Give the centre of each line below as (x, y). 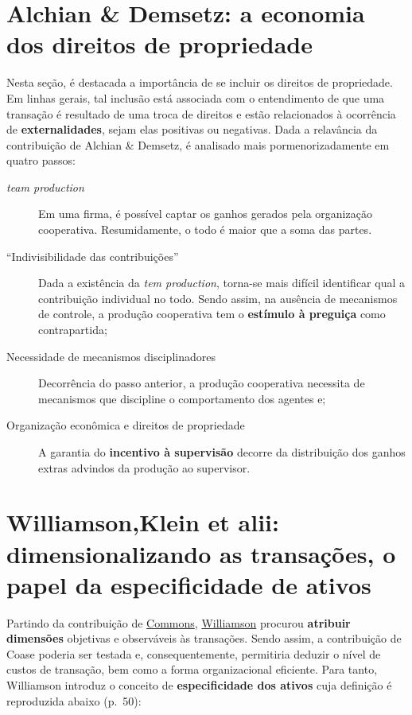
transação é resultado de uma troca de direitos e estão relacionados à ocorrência (201, 113)
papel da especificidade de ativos (189, 584)
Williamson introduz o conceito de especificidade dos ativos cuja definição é (199, 685)
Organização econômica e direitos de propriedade (126, 425)
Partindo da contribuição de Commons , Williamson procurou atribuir (179, 622)
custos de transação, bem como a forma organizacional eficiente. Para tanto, (192, 669)
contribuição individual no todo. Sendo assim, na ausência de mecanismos (218, 298)
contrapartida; (73, 330)
